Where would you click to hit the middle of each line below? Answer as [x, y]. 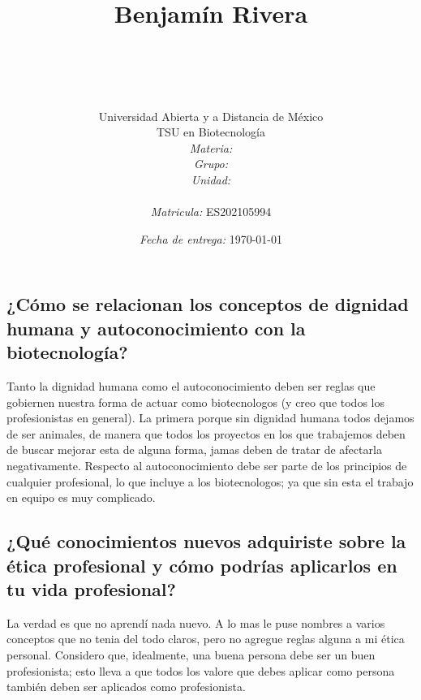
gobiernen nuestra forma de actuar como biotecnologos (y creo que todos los [195, 402]
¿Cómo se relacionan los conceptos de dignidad [208, 304]
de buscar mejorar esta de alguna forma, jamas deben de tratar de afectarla [194, 449]
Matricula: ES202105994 [211, 212]
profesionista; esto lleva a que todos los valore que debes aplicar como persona [201, 670]
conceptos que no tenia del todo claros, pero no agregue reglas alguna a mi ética [206, 639]
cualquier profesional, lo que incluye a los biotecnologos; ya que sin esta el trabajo [210, 481]
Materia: [211, 147]
